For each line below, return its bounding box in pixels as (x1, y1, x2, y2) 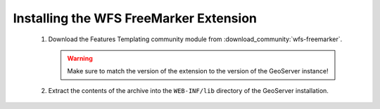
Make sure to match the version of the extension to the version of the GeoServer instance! (67, 67, 329, 75)
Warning (67, 54, 93, 62)
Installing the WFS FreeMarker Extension (13, 10, 257, 26)
